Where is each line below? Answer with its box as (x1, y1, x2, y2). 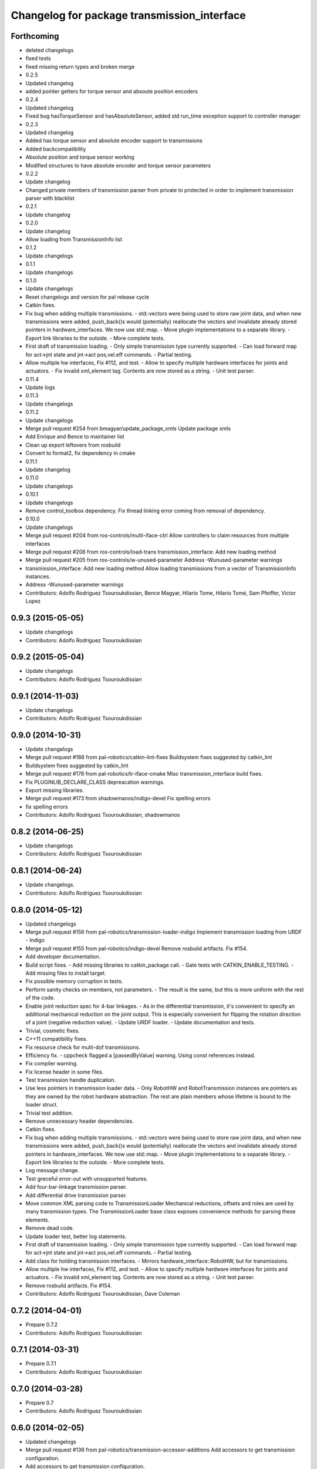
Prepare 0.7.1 (25, 1360, 56, 1367)
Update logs (25, 384, 55, 391)
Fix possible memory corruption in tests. (25, 978, 123, 985)
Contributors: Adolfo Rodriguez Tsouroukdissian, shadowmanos (25, 811, 180, 819)
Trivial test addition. (25, 1109, 73, 1116)
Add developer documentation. (25, 953, 101, 960)
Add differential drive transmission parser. (25, 1192, 127, 1199)
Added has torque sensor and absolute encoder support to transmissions (25, 137, 203, 144)
